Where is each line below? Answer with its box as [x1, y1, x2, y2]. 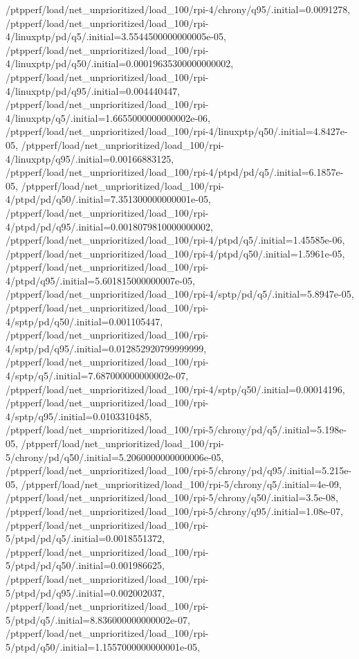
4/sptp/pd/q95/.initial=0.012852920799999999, [6, 341, 207, 355]
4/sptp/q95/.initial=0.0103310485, [6, 408, 152, 423]
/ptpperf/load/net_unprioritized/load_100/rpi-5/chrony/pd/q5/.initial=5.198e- [6, 422, 347, 437]
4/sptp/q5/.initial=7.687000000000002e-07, [6, 368, 189, 383]
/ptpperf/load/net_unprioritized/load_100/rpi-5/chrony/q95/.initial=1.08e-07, [6, 503, 343, 518]
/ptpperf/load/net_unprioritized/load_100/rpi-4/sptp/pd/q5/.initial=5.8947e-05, [6, 287, 354, 301]
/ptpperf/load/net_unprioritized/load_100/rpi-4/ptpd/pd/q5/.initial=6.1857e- [6, 165, 344, 179]
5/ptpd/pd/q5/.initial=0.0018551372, [6, 531, 165, 545]
